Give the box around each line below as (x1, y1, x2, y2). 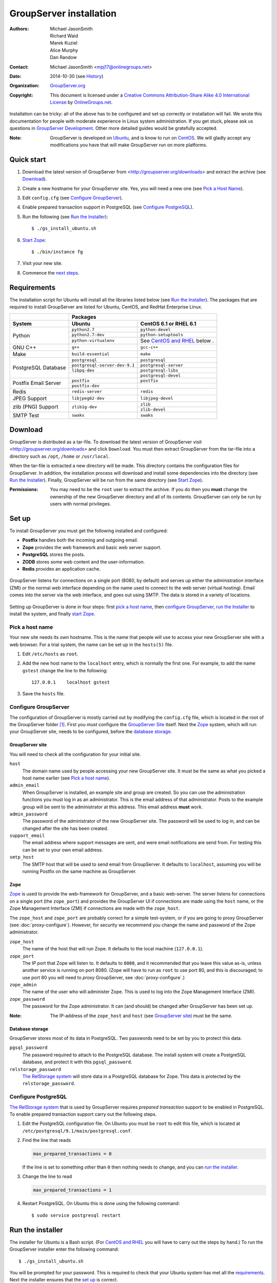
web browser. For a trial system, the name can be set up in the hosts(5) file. (9, 641, 173, 648)
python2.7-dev (71, 332, 105, 337)
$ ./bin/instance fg (31, 249, 83, 255)
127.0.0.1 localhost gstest (31, 679, 110, 685)
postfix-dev (71, 383, 100, 388)
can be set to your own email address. (22, 847, 104, 853)
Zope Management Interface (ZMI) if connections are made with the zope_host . (9, 905, 180, 911)
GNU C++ (12, 344, 36, 351)
